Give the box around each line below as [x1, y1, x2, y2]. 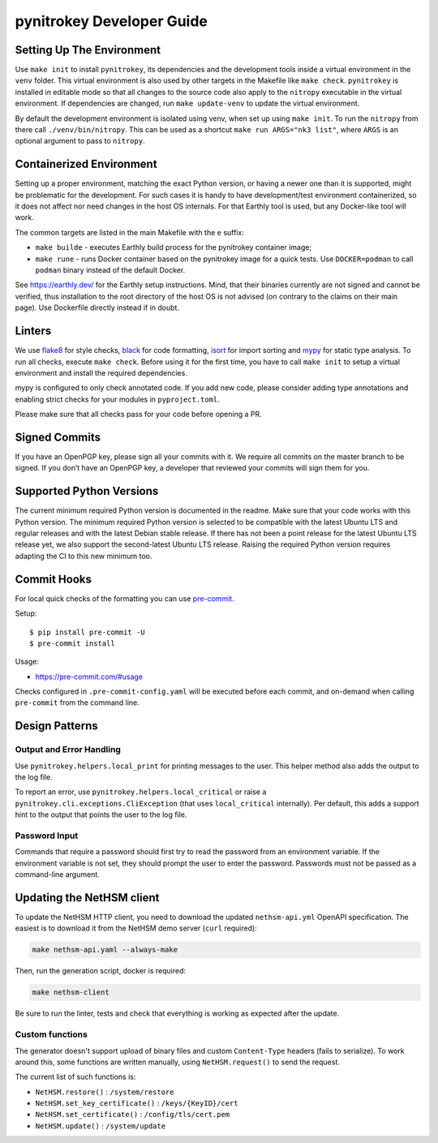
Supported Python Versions [15, 484, 159, 498]
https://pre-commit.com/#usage [35, 672, 144, 681]
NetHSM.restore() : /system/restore [35, 1087, 174, 1097]
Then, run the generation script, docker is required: [15, 966, 187, 976]
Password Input [15, 830, 79, 841]
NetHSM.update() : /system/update [35, 1120, 166, 1131]
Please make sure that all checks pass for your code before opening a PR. [15, 410, 263, 419]
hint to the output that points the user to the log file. [15, 810, 187, 819]
